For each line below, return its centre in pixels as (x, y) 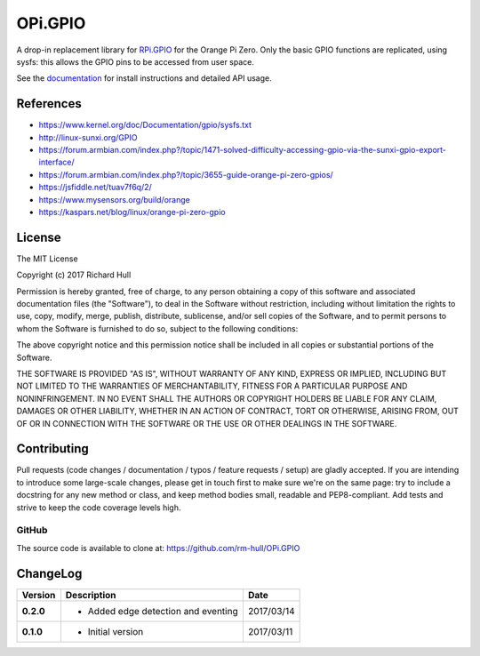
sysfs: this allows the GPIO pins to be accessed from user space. (136, 61)
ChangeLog (49, 573)
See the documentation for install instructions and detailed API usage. (144, 78)
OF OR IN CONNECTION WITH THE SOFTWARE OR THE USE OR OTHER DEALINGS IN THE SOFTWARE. (207, 423)
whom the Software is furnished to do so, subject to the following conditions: (157, 328)
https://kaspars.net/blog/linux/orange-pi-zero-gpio (132, 212)
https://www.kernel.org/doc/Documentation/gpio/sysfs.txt (145, 125)
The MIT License (48, 259)
